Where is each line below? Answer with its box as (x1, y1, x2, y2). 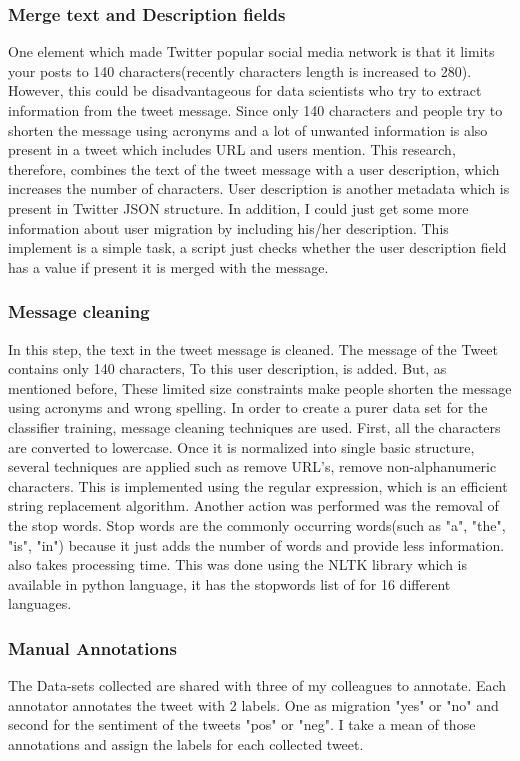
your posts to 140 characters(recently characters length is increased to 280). (8, 60, 472, 81)
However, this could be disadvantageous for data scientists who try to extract (8, 80, 482, 101)
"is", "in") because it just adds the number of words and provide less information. (8, 534, 505, 555)
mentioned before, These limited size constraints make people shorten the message (8, 377, 512, 398)
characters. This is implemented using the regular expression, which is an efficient (8, 475, 508, 496)
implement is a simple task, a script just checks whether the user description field (8, 237, 507, 258)
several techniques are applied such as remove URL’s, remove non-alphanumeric (8, 456, 497, 477)
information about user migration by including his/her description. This (8, 217, 449, 238)
